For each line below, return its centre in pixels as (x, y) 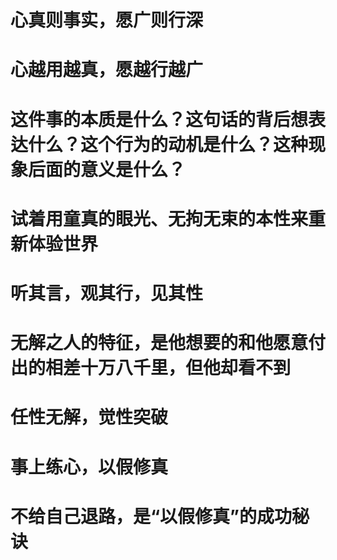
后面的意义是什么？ (107, 169)
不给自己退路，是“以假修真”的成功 (151, 516)
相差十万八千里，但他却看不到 (168, 368)
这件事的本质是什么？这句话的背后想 (159, 119)
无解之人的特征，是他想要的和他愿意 (159, 343)
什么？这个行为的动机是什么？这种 (168, 144)
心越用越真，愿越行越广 (107, 70)
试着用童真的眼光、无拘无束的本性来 (159, 218)
